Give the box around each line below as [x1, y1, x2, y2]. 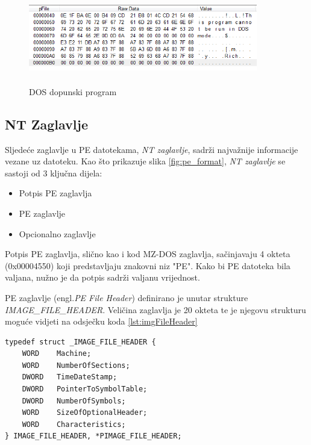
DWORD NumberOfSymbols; [22, 396, 126, 405]
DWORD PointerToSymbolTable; [22, 385, 148, 394]
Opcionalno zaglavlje [19, 227, 96, 240]
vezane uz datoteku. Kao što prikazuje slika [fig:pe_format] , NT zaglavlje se [5, 155, 286, 167]
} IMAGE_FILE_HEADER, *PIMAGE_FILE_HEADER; [5, 432, 182, 441]
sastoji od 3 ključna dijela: [5, 166, 102, 179]
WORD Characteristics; [22, 420, 126, 429]
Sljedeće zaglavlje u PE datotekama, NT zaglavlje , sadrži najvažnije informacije [5, 143, 298, 155]
